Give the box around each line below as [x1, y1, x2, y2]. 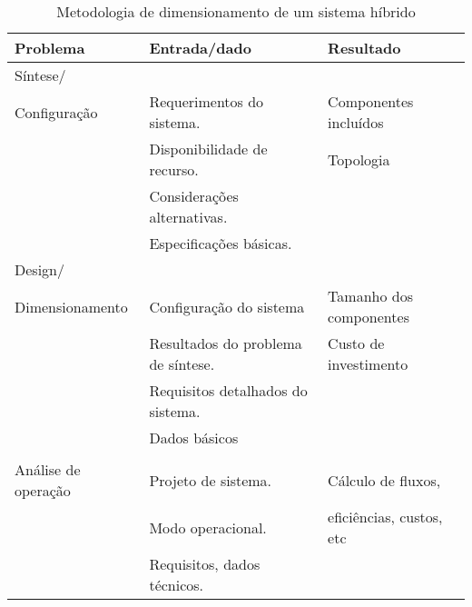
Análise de [15, 459, 81, 480]
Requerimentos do [149, 91, 264, 112]
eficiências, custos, [328, 506, 443, 527]
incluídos [328, 112, 384, 133]
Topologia [328, 148, 390, 170]
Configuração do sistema [149, 295, 305, 317]
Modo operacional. [149, 516, 267, 538]
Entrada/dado [149, 37, 251, 58]
